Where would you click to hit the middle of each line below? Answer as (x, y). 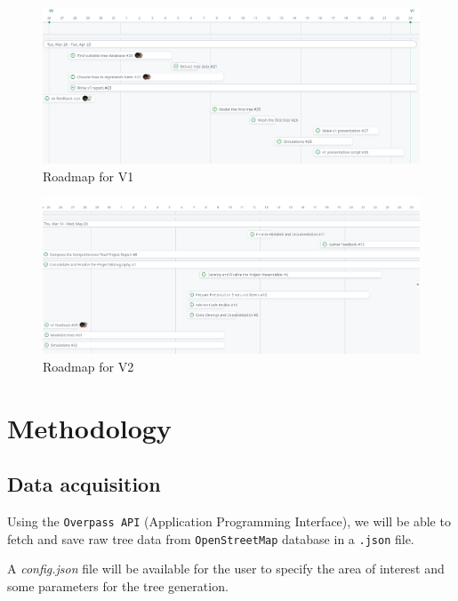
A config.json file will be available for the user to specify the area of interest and (226, 569)
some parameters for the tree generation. (118, 585)
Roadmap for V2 (88, 366)
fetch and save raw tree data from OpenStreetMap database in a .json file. (211, 538)
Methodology (89, 427)
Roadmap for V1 (88, 176)
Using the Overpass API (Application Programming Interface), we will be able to (229, 521)
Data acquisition (84, 484)
